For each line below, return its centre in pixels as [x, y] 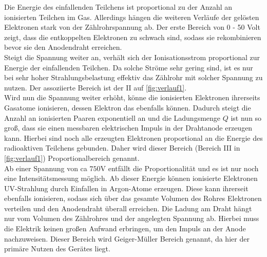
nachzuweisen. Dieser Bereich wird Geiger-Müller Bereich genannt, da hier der [127, 238]
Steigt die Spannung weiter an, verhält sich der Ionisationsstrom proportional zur [132, 57]
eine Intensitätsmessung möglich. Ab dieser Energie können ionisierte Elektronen [131, 178]
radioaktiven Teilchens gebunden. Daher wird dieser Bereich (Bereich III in [122, 148]
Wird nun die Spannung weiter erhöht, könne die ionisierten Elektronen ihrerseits [132, 97]
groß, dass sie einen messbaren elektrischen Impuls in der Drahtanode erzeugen [128, 128]
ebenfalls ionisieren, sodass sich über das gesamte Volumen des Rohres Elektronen [133, 198]
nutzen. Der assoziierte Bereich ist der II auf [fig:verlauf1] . [96, 87]
